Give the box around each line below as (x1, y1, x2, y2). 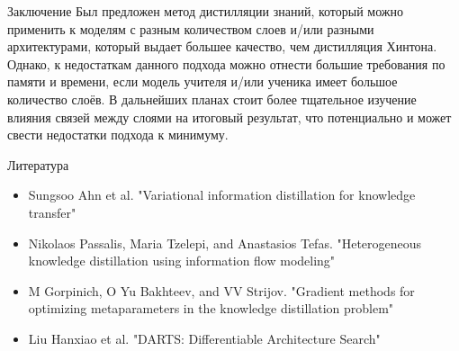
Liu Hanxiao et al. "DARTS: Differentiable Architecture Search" (28, 328, 381, 347)
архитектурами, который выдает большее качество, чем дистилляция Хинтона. (7, 37, 437, 56)
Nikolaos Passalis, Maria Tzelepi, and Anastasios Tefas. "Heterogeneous (28, 233, 422, 252)
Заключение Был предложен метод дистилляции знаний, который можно (7, 2, 404, 20)
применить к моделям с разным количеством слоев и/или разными (7, 19, 374, 38)
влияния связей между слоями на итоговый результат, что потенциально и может (7, 107, 452, 126)
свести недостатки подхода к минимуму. (7, 125, 229, 144)
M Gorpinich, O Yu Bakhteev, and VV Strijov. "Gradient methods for (28, 281, 415, 300)
